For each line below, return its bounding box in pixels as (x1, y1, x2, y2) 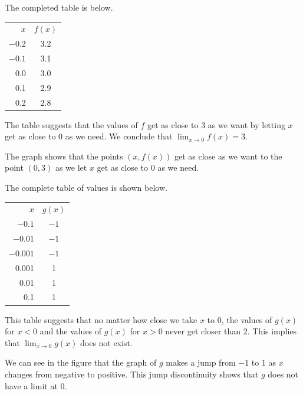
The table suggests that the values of (5, 118, 138, 131)
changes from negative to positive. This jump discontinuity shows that (5, 367, 259, 380)
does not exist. (80, 336, 133, 349)
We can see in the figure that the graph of (5, 356, 157, 369)
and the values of (39, 325, 102, 337)
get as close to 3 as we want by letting (147, 118, 285, 131)
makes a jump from (166, 356, 236, 369)
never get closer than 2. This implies (165, 325, 297, 337)
